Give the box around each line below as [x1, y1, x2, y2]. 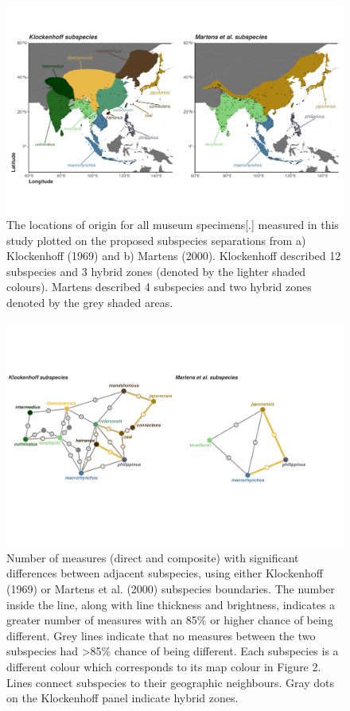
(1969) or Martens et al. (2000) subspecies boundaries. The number [6, 581, 335, 597]
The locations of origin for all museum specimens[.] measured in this [6, 216, 339, 233]
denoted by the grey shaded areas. [6, 294, 173, 310]
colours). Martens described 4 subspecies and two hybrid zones [6, 278, 312, 295]
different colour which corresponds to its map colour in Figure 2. [6, 659, 321, 674]
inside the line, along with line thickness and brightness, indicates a [6, 596, 336, 612]
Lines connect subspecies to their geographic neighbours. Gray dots [6, 674, 334, 690]
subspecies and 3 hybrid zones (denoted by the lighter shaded [6, 262, 306, 279]
